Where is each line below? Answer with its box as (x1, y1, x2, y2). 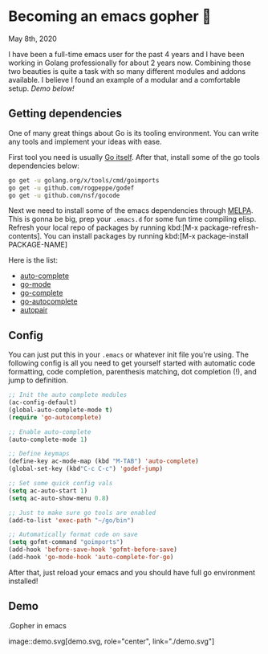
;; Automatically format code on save (8, 530, 138, 539)
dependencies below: (8, 161, 80, 170)
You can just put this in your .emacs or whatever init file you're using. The (8, 349, 249, 360)
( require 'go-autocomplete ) (8, 413, 103, 421)
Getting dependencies (8, 107, 123, 121)
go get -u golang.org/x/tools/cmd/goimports (8, 176, 160, 184)
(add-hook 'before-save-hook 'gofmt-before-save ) (8, 546, 178, 554)
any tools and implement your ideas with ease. (8, 137, 162, 146)
